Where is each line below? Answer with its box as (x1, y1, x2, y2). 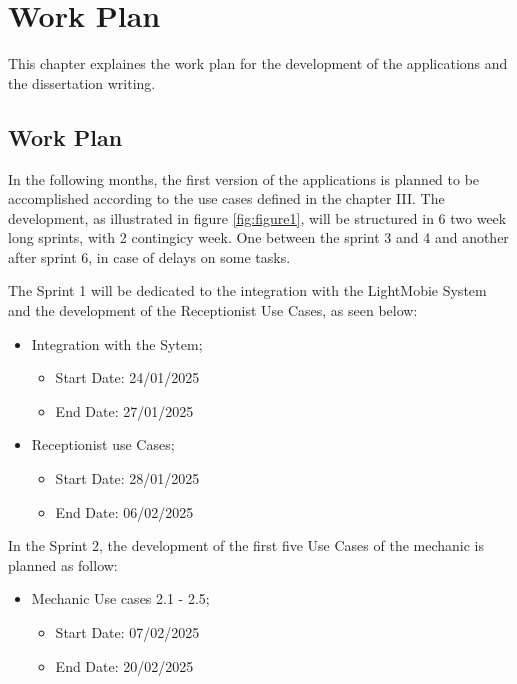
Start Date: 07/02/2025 (55, 622, 200, 643)
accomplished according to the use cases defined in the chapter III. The (8, 188, 445, 209)
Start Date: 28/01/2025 (55, 468, 200, 489)
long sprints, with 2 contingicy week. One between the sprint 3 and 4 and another (8, 227, 509, 248)
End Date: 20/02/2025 (55, 655, 194, 676)
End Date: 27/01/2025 (55, 400, 194, 421)
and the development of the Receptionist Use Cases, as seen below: (8, 300, 418, 321)
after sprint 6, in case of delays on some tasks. (8, 246, 291, 267)
